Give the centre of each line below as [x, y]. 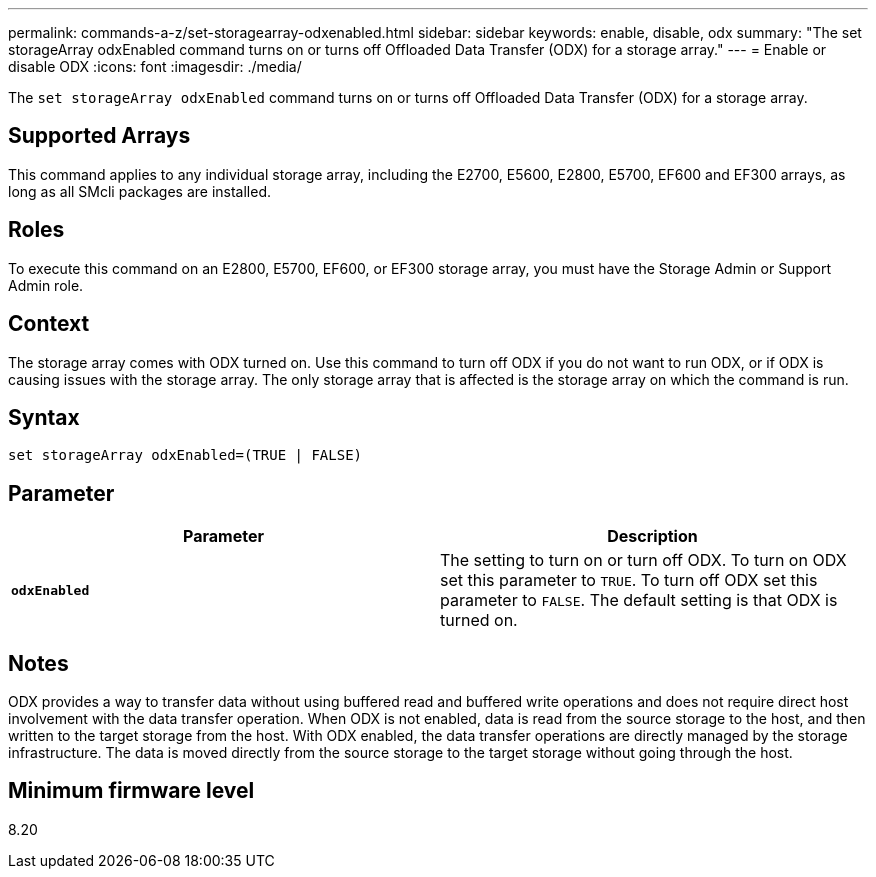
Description [652, 536]
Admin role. [46, 285]
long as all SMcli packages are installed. [139, 191]
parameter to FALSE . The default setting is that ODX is [639, 600]
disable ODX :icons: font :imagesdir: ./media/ [155, 66]
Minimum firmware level [131, 791]
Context [49, 324]
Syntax [44, 417]
